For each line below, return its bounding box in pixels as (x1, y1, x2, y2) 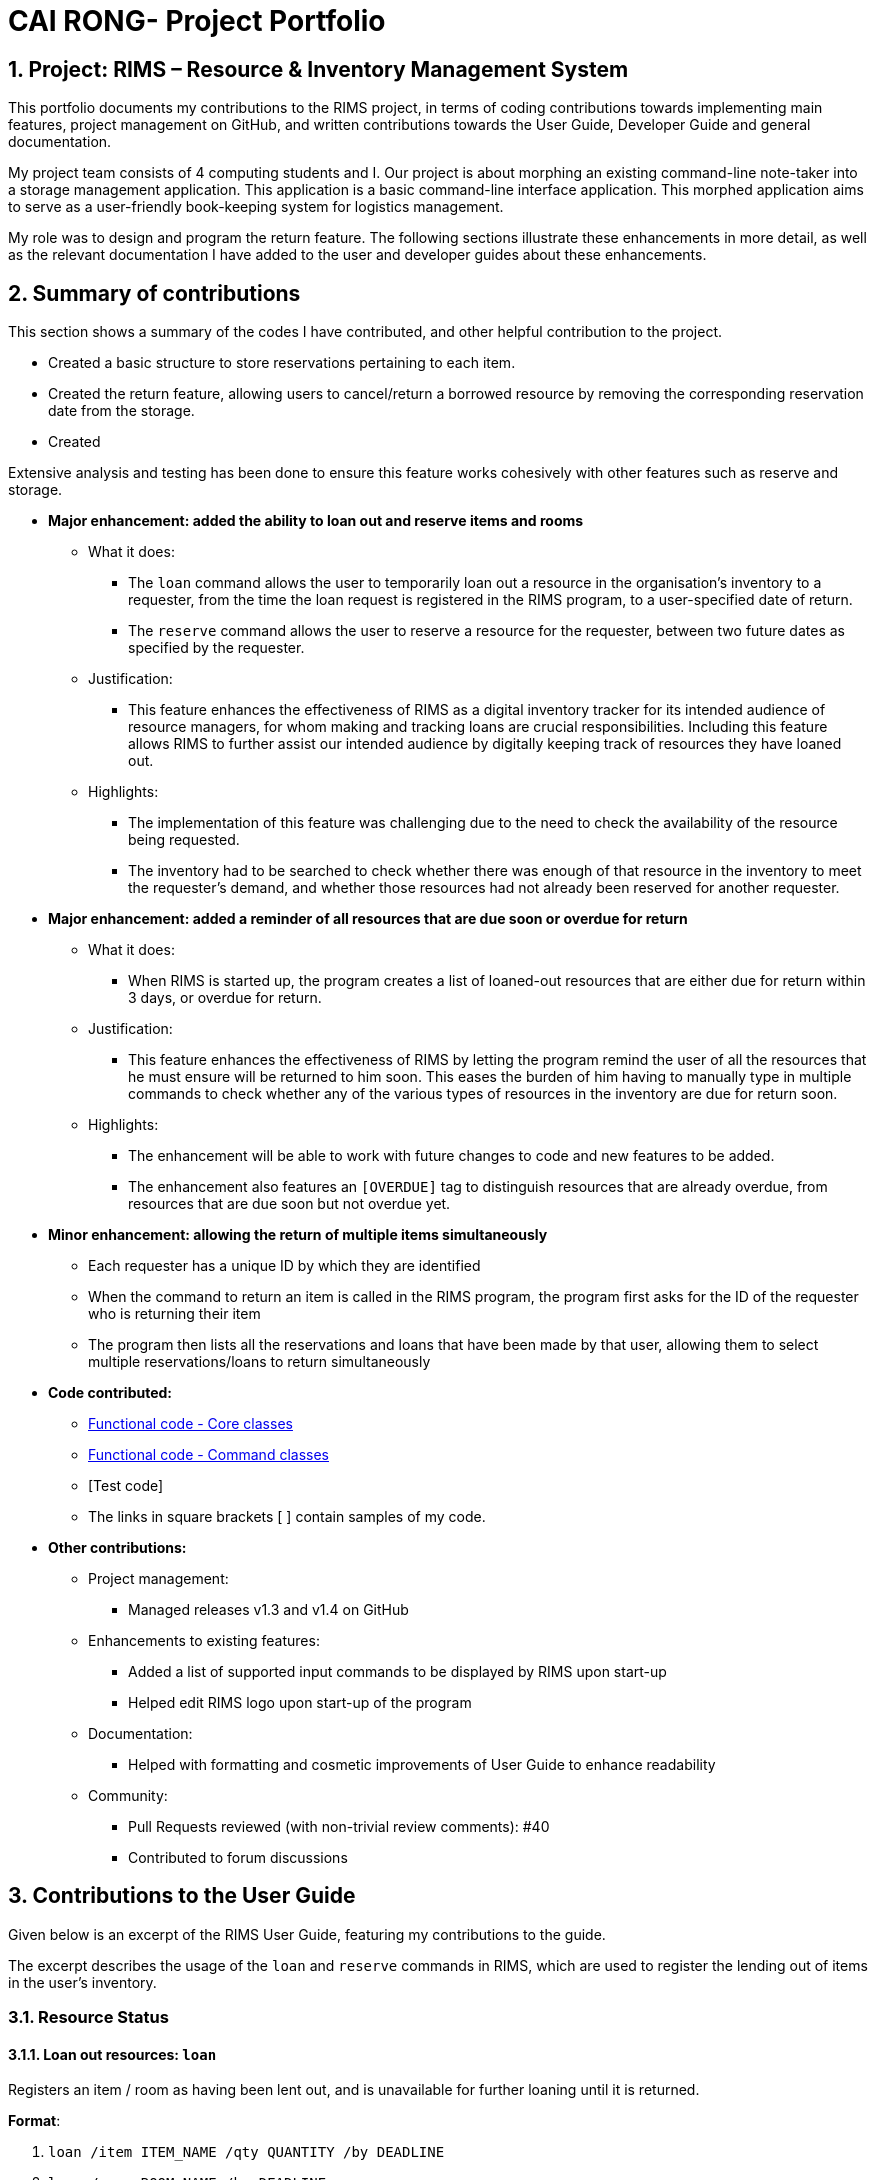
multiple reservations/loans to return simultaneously (88, 1353, 431, 1371)
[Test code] (88, 1477, 164, 1495)
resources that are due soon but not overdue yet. (128, 1195, 451, 1213)
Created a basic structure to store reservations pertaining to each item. (48, 354, 516, 372)
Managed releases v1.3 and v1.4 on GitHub (128, 1601, 409, 1619)
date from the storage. (48, 402, 195, 420)
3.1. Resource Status (8, 2007, 169, 2028)
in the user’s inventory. (8, 1973, 157, 1991)
